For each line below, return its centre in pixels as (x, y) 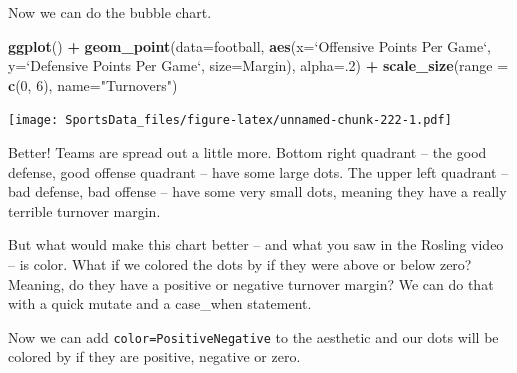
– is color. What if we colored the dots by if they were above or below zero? (240, 264)
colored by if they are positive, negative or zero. (154, 356)
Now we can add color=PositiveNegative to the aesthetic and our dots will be (253, 336)
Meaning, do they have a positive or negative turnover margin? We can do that (251, 283)
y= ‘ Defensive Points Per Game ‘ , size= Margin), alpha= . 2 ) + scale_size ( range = (258, 65)
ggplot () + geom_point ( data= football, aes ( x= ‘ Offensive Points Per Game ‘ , (249, 45)
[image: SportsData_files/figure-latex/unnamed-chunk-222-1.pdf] (230, 120)
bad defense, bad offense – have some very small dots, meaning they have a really (257, 191)
